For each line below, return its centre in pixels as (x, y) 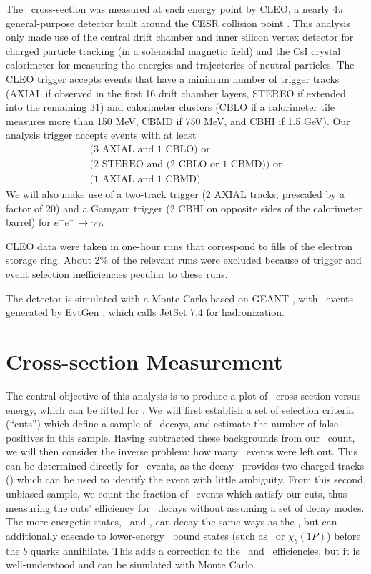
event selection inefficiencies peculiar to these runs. (117, 274)
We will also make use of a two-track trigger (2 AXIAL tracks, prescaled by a (175, 194)
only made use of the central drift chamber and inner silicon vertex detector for (180, 37)
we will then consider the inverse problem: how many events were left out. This (182, 451)
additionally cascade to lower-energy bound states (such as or (145, 535)
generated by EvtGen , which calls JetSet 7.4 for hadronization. (145, 312)
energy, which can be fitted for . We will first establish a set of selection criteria (180, 409)
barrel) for (28, 222)
